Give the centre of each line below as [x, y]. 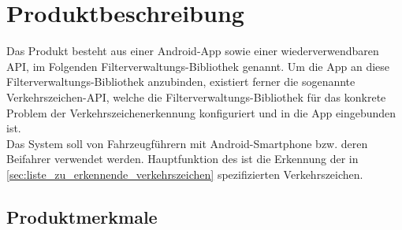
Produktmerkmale [82, 216]
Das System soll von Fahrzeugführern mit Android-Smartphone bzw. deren [187, 143]
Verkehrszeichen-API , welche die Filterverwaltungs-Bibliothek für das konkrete [196, 96]
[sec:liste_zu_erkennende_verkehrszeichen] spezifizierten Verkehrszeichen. [185, 174]
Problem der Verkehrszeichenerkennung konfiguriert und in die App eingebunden [201, 112]
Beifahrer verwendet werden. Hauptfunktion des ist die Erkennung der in [182, 159]
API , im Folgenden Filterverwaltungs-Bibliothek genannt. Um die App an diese [198, 66]
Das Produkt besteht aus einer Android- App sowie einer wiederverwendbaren [193, 51]
